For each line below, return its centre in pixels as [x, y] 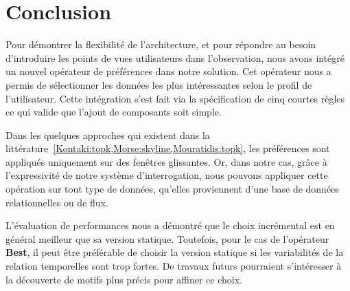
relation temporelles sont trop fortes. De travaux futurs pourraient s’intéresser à [174, 266]
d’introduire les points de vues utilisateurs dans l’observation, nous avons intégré [175, 57]
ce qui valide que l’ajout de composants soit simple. [114, 112]
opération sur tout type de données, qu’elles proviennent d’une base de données [172, 189]
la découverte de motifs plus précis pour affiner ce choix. [124, 279]
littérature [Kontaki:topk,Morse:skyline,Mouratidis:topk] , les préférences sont [168, 148]
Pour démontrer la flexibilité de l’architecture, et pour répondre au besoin [161, 44]
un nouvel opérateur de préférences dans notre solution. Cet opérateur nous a [168, 71]
